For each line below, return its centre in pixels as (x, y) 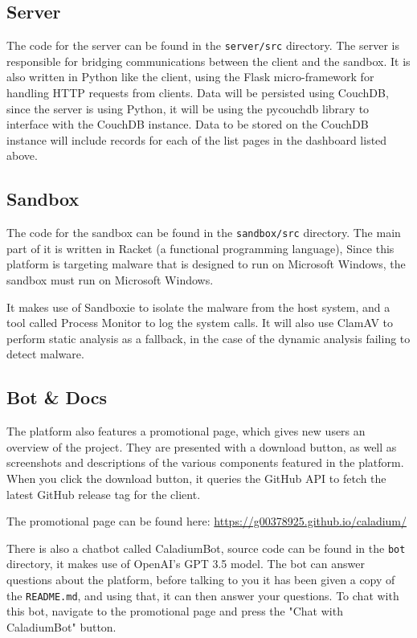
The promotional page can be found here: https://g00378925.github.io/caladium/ (207, 521)
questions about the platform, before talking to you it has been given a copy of (201, 580)
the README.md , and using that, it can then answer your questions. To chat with (203, 595)
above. (22, 155)
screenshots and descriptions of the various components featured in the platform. (205, 462)
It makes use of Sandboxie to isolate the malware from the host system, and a (198, 307)
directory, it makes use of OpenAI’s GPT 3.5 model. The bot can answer (186, 564)
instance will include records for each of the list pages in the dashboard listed (197, 139)
